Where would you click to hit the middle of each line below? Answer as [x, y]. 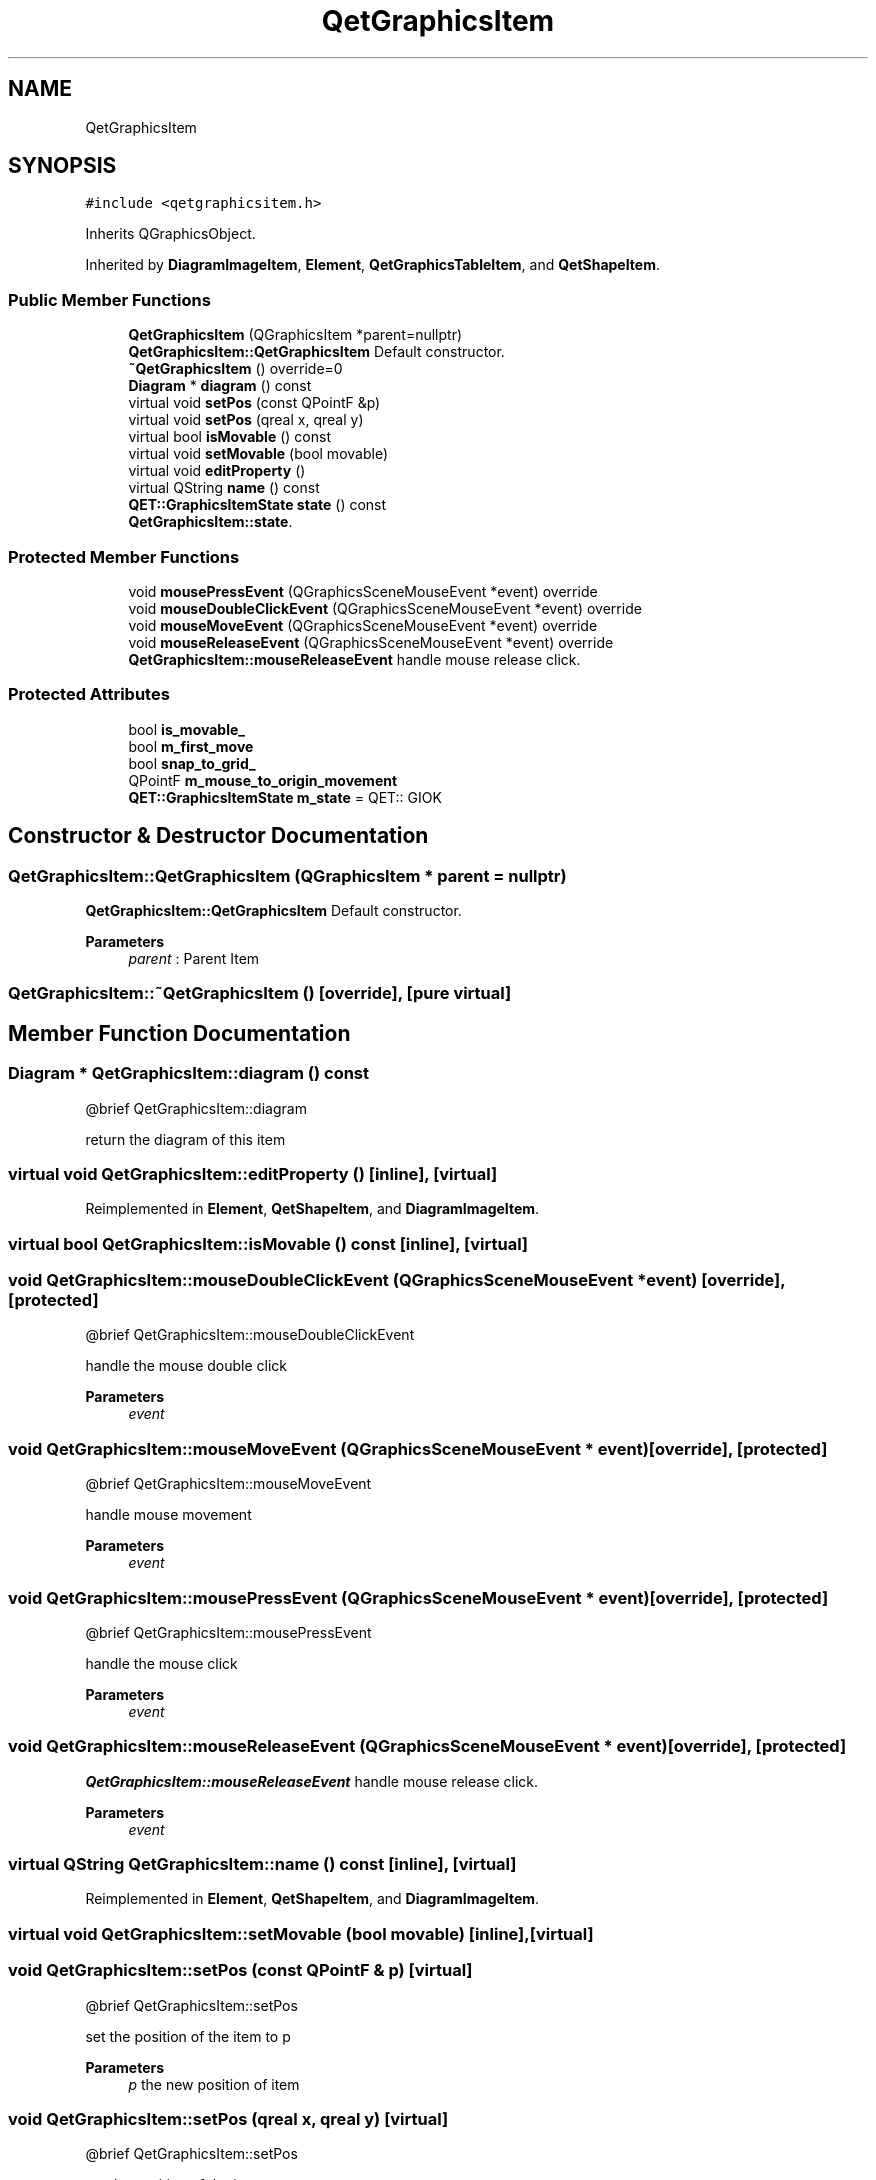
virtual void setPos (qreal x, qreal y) [246, 420]
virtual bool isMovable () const [229, 437]
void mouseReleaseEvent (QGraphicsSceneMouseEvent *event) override [371, 642]
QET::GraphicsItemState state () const [257, 505]
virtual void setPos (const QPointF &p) [254, 403]
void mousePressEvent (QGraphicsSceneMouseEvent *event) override [363, 591]
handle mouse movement [168, 1515]
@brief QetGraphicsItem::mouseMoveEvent [228, 1484]
